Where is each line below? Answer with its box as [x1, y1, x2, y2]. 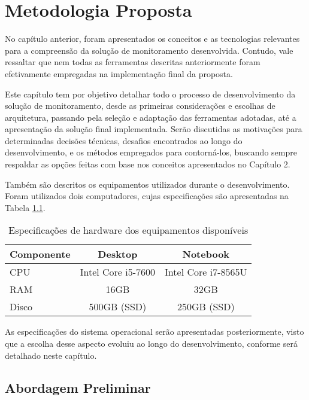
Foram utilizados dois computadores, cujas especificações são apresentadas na [5, 190, 289, 202]
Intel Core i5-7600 [80, 265, 156, 279]
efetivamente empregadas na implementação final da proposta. [5, 67, 233, 80]
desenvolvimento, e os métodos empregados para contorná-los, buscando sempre [5, 146, 297, 158]
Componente [10, 247, 71, 261]
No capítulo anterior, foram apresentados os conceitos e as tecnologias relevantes [5, 32, 300, 45]
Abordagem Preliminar [5, 378, 151, 396]
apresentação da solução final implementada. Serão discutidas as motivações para [5, 123, 302, 135]
